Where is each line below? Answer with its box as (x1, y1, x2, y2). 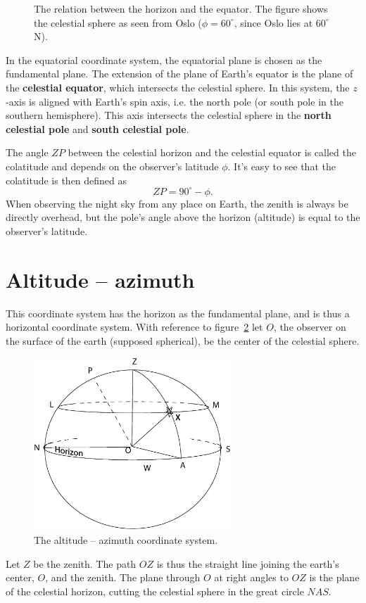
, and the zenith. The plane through (45, 570, 201, 585)
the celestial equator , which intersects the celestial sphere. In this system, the (6, 80, 350, 94)
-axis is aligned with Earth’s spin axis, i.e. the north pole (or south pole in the (6, 94, 343, 108)
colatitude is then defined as (6, 172, 127, 187)
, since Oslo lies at (234, 15, 313, 30)
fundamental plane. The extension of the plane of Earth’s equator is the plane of (6, 66, 353, 81)
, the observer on (273, 319, 346, 334)
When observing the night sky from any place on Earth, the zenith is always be (6, 196, 348, 210)
